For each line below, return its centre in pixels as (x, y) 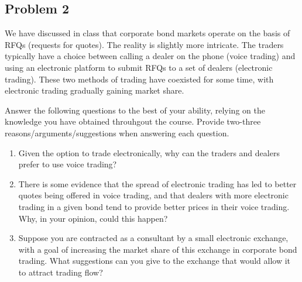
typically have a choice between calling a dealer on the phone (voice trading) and (150, 56)
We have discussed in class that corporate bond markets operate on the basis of (147, 33)
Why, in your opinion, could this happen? (93, 218)
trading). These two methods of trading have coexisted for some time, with (139, 79)
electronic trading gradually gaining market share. (95, 90)
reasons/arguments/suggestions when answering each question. (117, 133)
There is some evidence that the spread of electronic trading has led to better (157, 183)
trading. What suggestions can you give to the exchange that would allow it (155, 261)
